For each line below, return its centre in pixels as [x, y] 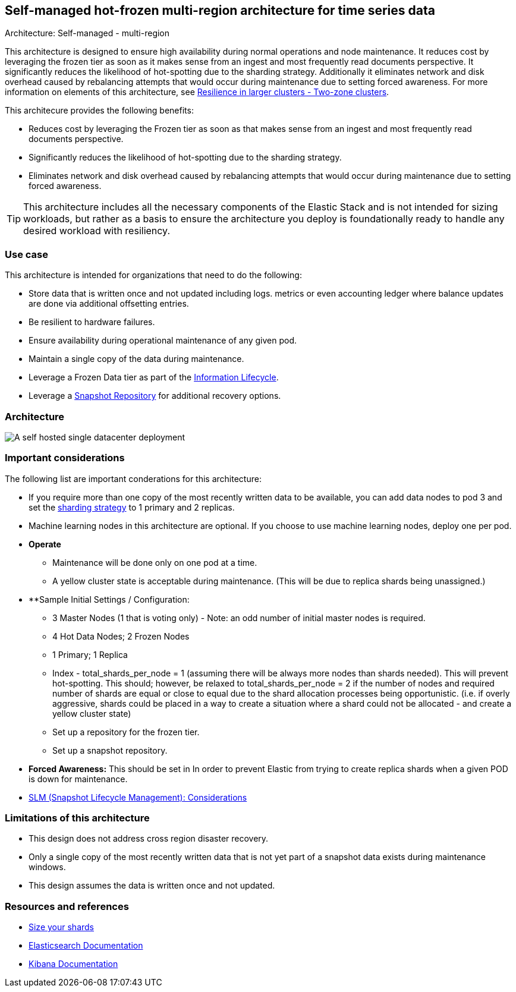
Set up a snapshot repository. [110, 750]
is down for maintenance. [78, 779]
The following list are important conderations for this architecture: [133, 478]
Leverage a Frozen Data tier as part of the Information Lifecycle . [154, 377]
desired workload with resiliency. [97, 231]
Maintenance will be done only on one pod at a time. [155, 562]
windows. [47, 867]
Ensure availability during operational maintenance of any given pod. [163, 341]
